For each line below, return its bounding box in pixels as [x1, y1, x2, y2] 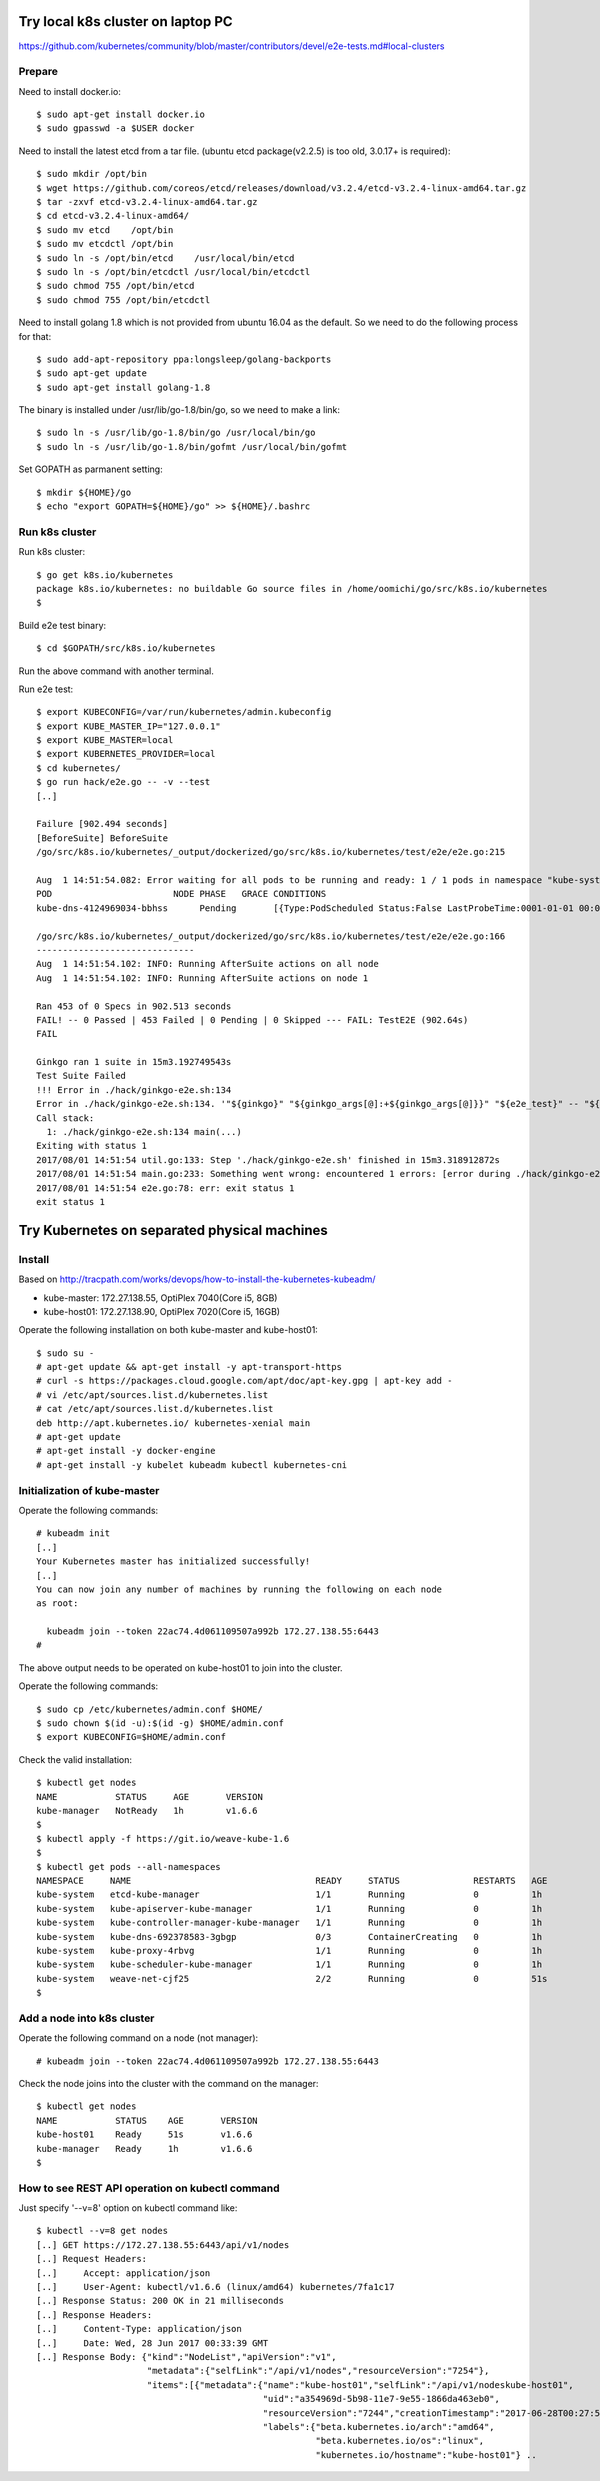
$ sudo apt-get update [36, 368, 148, 379]
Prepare [18, 65, 59, 79]
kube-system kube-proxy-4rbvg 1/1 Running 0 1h [36, 1945, 543, 1956]
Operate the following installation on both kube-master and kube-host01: [18, 1324, 319, 1336]
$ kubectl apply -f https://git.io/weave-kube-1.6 [36, 1833, 290, 1844]
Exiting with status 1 [36, 1140, 148, 1152]
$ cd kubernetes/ [36, 762, 121, 774]
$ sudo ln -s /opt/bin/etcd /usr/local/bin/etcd [36, 252, 295, 264]
